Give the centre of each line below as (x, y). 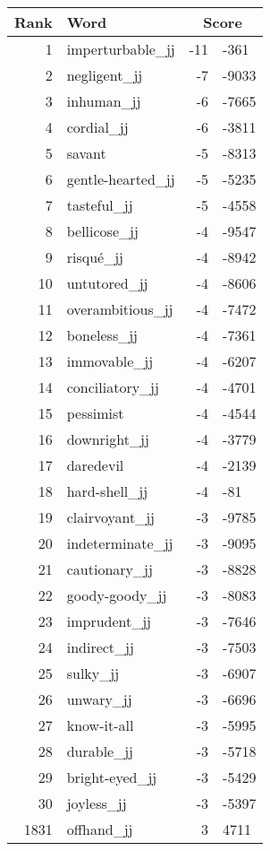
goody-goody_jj (117, 595)
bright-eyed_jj (112, 777)
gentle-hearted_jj (121, 179)
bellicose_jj (102, 231)
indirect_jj (100, 647)
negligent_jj (105, 75)
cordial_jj (97, 127)
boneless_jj (102, 335)
